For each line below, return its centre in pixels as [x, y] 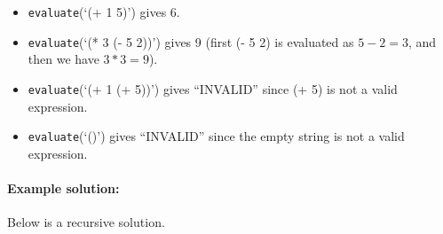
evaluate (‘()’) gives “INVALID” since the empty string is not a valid [216, 136]
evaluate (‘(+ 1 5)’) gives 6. [104, 12]
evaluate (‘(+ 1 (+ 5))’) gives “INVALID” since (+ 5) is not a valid [213, 88]
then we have [63, 59]
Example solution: [63, 188]
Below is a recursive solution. [86, 222]
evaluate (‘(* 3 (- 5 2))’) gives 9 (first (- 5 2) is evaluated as [191, 41]
